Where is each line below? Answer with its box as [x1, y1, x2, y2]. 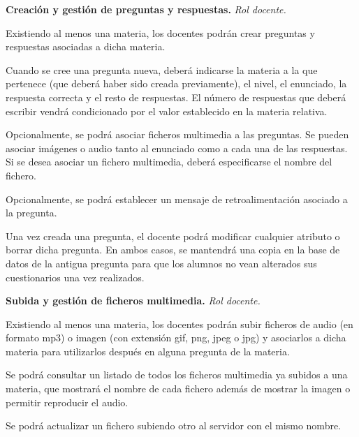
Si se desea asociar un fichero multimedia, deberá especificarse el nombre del [6, 154, 332, 169]
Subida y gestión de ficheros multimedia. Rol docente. [6, 293, 261, 308]
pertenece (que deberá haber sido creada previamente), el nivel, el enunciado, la [6, 76, 347, 91]
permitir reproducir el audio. [6, 394, 129, 409]
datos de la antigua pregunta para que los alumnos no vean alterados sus [6, 255, 317, 270]
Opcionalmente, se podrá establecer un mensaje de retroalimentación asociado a [6, 191, 348, 206]
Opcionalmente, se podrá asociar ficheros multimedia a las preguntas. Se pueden [6, 127, 349, 142]
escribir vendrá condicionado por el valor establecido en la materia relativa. [6, 103, 328, 118]
